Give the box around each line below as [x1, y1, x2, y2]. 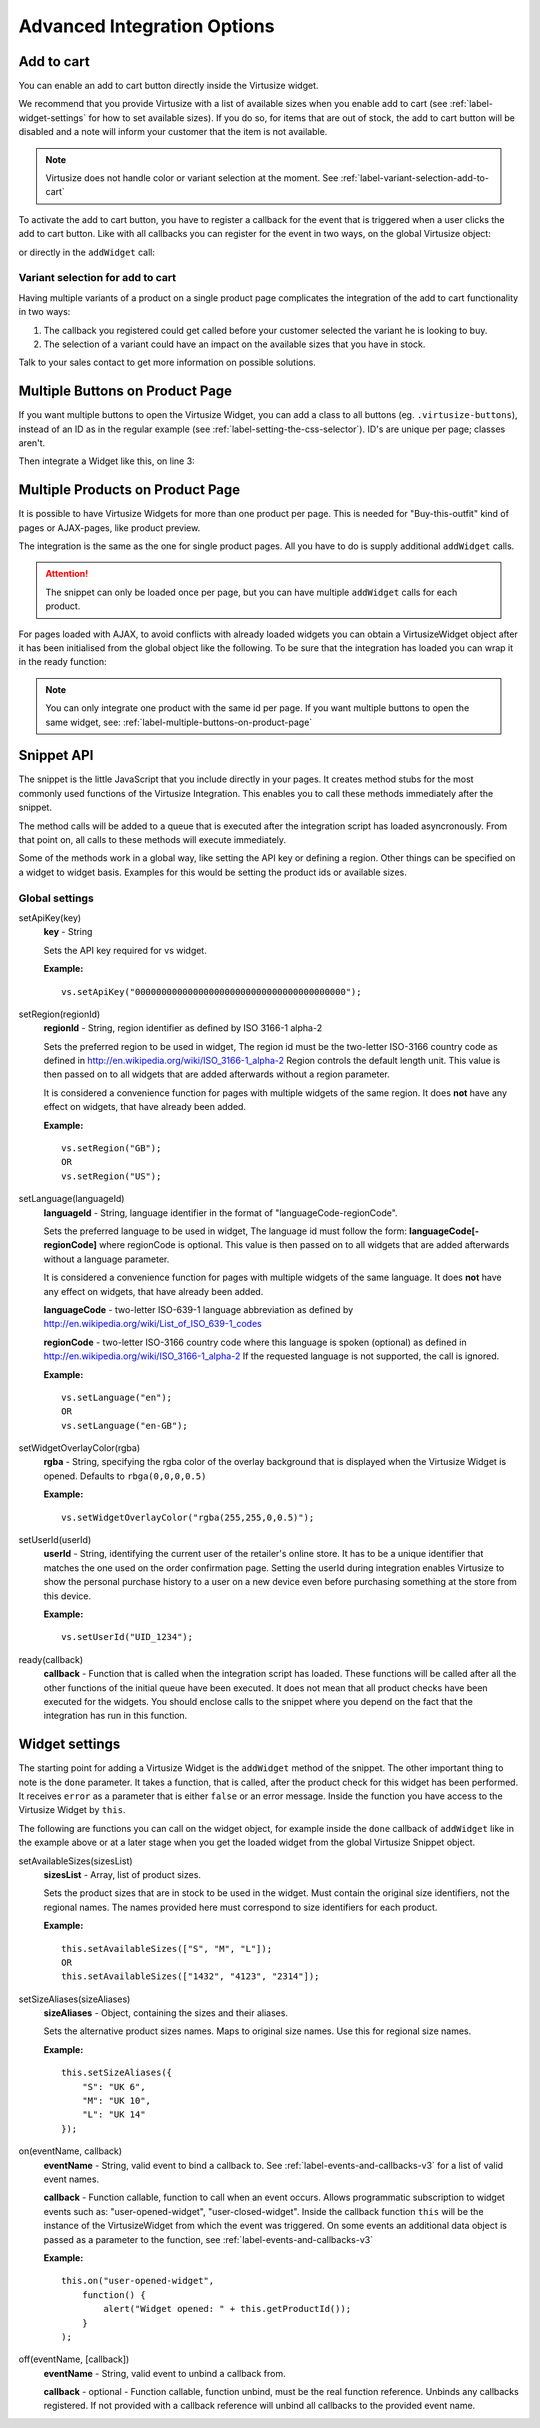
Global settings [18, 891, 94, 905]
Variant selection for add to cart [18, 271, 177, 285]
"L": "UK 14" [81, 2109, 146, 2120]
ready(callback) [18, 1653, 84, 1665]
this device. [43, 1590, 92, 1602]
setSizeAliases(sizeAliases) [18, 1993, 131, 2005]
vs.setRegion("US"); [61, 1170, 162, 1182]
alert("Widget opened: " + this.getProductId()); [103, 2303, 352, 2315]
